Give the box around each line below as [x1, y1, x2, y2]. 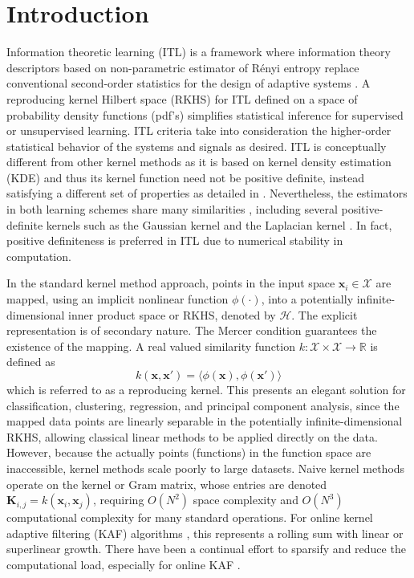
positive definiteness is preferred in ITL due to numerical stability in [6, 232, 343, 249]
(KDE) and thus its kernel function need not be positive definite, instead [6, 169, 365, 185]
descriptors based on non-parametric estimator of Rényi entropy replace [6, 59, 359, 75]
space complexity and [193, 491, 298, 508]
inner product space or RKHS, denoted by [68, 306, 276, 323]
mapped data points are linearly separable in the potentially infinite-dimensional [6, 413, 403, 429]
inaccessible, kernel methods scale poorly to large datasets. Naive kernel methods [6, 459, 405, 476]
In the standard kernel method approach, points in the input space [6, 275, 335, 291]
